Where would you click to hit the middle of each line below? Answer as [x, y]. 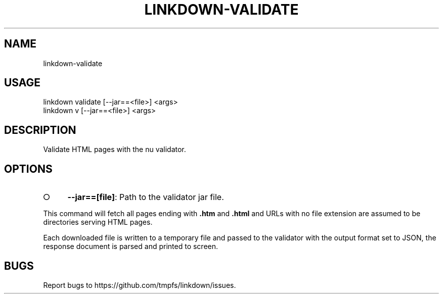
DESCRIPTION [40, 130]
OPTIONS [28, 169]
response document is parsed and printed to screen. [131, 246]
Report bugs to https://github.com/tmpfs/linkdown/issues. [140, 285]
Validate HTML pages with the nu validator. [115, 150]
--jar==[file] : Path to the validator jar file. [146, 197]
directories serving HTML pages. [98, 222]
